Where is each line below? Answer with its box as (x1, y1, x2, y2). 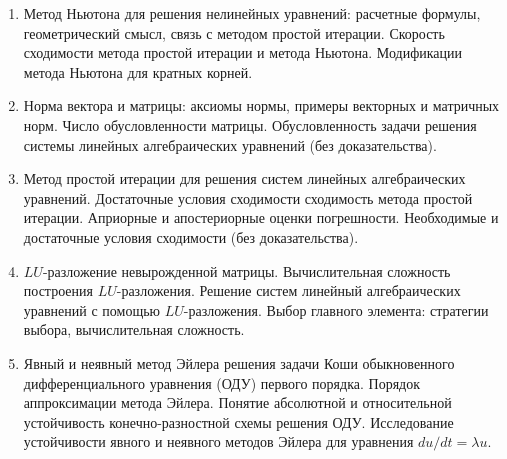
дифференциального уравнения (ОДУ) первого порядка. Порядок (23, 372, 421, 393)
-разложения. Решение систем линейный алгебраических (116, 280, 461, 301)
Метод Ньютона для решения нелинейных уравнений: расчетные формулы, (23, 3, 481, 23)
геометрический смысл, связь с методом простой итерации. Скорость (23, 22, 445, 43)
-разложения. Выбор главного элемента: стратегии (183, 299, 489, 320)
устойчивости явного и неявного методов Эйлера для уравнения (23, 431, 414, 452)
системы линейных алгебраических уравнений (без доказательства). (23, 134, 437, 155)
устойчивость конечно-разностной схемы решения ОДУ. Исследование (23, 411, 454, 432)
